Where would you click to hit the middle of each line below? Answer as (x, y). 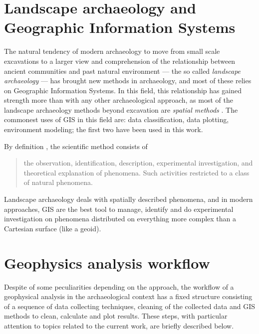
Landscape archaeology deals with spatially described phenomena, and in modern (129, 199)
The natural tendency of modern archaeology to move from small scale (112, 51)
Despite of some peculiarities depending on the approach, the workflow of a (119, 286)
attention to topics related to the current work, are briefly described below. (119, 325)
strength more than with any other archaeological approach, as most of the (119, 100)
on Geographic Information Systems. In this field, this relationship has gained (123, 90)
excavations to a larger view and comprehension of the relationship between (120, 61)
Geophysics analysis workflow (107, 262)
